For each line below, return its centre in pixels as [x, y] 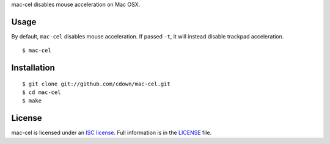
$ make [32, 101]
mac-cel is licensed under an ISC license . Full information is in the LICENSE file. [112, 133]
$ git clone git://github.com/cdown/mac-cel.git [96, 84]
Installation [33, 68]
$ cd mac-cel [42, 92]
